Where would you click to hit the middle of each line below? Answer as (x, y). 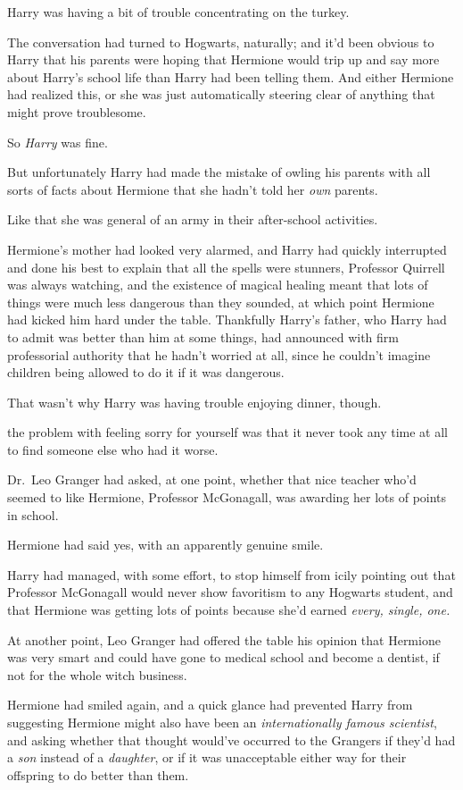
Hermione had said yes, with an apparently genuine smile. (165, 545)
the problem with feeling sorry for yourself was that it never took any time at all (227, 432)
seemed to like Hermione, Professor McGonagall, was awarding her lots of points (227, 497)
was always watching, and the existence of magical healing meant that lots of (218, 285)
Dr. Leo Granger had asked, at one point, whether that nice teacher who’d (212, 479)
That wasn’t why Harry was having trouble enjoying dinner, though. (194, 402)
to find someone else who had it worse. (113, 449)
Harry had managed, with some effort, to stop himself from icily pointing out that (231, 574)
